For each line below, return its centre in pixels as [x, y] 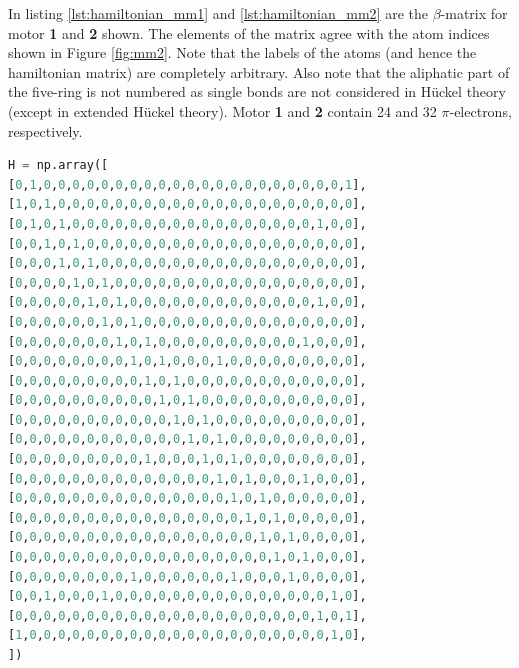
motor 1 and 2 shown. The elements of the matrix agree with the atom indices [249, 32]
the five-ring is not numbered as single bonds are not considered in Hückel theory [257, 91]
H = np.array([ [58, 165]
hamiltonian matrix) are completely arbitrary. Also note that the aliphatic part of [259, 71]
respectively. [45, 130]
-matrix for [474, 13]
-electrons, [480, 110]
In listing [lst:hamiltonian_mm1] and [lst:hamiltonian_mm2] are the [218, 13]
